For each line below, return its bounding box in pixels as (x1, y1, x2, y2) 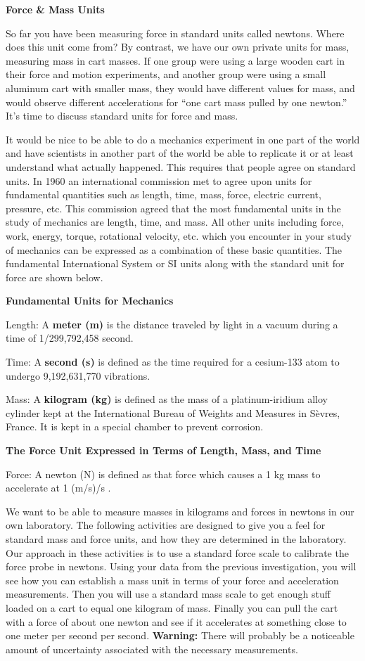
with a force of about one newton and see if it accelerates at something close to (6, 614, 347, 629)
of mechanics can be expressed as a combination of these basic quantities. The (6, 242, 342, 257)
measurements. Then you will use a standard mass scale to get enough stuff (6, 586, 331, 601)
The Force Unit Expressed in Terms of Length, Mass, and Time (6, 443, 321, 458)
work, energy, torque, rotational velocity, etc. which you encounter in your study (6, 228, 352, 243)
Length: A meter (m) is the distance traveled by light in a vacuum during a (6, 316, 338, 331)
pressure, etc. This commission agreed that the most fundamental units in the (6, 200, 341, 215)
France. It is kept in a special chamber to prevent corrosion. (6, 419, 264, 434)
